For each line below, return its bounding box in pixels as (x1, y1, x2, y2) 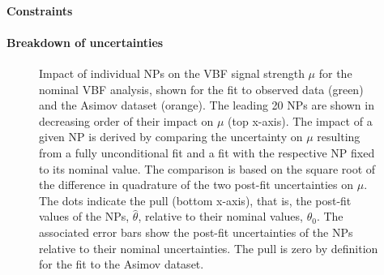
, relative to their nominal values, (138, 208, 303, 225)
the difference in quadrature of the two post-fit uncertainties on (39, 176, 354, 193)
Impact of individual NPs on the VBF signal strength (39, 64, 305, 81)
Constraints (6, 2, 73, 19)
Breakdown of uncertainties (6, 33, 164, 50)
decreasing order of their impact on (39, 112, 214, 129)
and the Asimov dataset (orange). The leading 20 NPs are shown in (39, 97, 374, 114)
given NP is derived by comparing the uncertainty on (39, 128, 303, 145)
